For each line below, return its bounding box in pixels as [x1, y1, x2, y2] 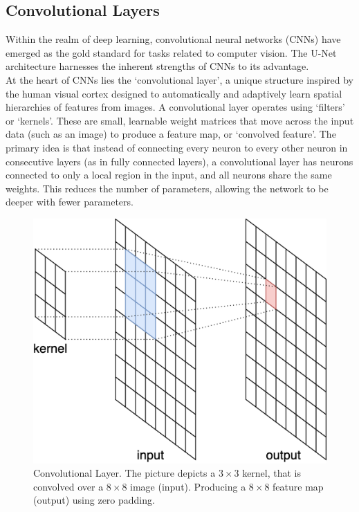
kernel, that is [242, 466, 302, 480]
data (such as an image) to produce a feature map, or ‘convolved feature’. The [6, 127, 336, 141]
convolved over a [33, 479, 104, 493]
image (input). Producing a [130, 479, 246, 493]
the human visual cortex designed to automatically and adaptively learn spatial [6, 86, 342, 100]
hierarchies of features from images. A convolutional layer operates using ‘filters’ [6, 100, 345, 114]
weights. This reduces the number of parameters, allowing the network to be [6, 181, 329, 195]
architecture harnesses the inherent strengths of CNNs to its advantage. [6, 59, 309, 73]
